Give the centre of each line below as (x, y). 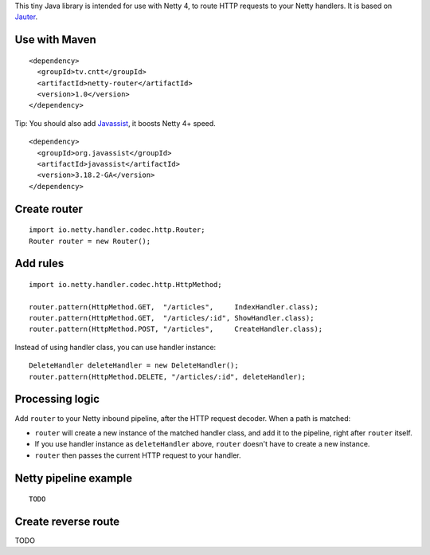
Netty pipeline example (74, 478)
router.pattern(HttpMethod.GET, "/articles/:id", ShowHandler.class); (172, 318)
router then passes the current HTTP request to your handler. (138, 455)
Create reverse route (67, 521)
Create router (49, 209)
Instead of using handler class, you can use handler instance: (115, 347)
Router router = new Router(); (90, 241)
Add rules (39, 264)
